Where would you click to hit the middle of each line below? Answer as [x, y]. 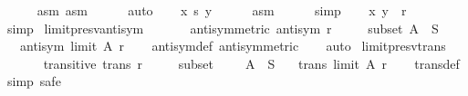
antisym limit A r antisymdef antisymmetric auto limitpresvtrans [233, 46]
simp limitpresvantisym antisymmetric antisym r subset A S [223, 28]
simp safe [34, 81]
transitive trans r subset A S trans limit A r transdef [251, 63]
